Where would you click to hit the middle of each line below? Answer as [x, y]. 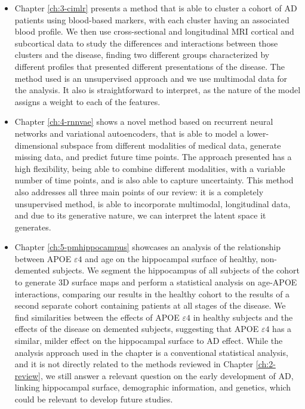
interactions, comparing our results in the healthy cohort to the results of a [152, 293]
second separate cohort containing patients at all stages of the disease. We [150, 305]
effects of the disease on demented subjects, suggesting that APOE [137, 329]
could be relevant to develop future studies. [94, 399]
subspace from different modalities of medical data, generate [171, 145]
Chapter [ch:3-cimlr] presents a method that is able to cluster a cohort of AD [156, 8]
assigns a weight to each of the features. [87, 101]
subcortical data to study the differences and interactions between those [146, 43]
